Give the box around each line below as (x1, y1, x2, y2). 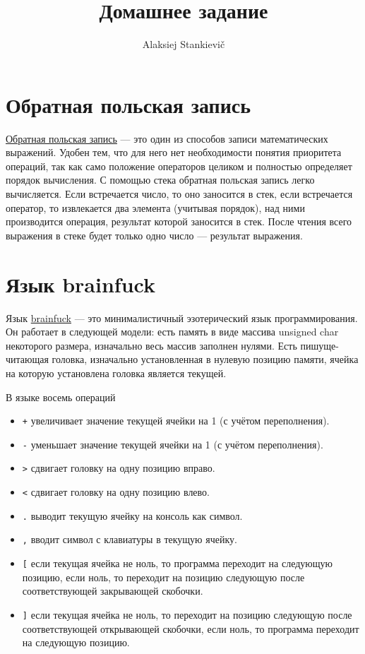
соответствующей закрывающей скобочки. (22, 583, 203, 598)
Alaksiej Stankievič (142, 37, 225, 52)
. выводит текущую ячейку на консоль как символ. (22, 508, 243, 523)
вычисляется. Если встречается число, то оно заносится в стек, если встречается (6, 186, 353, 201)
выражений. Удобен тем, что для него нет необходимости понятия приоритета (6, 145, 342, 160)
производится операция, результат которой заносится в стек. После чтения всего (6, 214, 352, 229)
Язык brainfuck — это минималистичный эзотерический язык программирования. (6, 310, 358, 325)
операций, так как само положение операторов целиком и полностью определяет (6, 158, 352, 173)
